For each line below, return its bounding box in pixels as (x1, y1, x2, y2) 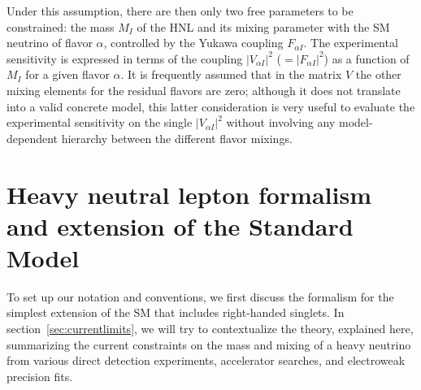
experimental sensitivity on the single (7, 114, 193, 131)
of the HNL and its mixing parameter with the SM (137, 18, 390, 35)
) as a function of (323, 50, 410, 67)
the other (355, 66, 401, 83)
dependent (7, 129, 59, 146)
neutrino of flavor (7, 34, 93, 51)
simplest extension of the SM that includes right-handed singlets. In (7, 304, 345, 321)
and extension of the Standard (7, 209, 354, 242)
